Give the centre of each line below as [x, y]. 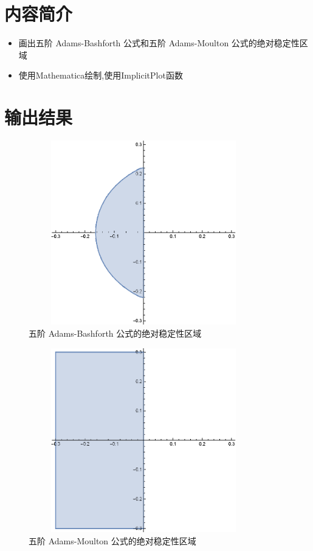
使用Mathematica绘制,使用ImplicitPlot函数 [101, 75]
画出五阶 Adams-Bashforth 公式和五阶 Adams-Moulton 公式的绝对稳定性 [159, 43]
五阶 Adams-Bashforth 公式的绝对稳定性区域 [115, 333]
